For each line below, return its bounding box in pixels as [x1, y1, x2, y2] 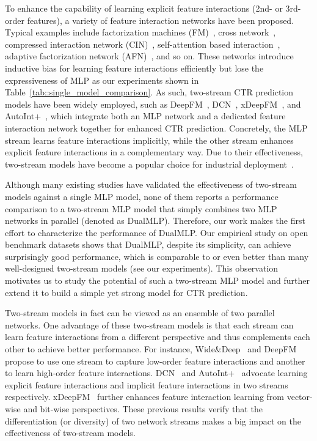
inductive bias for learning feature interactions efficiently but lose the [5, 61, 264, 74]
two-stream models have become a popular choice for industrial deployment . [5, 157, 294, 170]
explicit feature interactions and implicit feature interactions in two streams [5, 378, 288, 391]
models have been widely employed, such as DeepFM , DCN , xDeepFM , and [5, 97, 301, 110]
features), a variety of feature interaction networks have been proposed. [27, 13, 294, 26]
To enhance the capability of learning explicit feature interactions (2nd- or [5, 2, 283, 14]
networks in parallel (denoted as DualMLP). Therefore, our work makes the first [5, 214, 305, 227]
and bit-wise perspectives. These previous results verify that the [23, 402, 263, 415]
